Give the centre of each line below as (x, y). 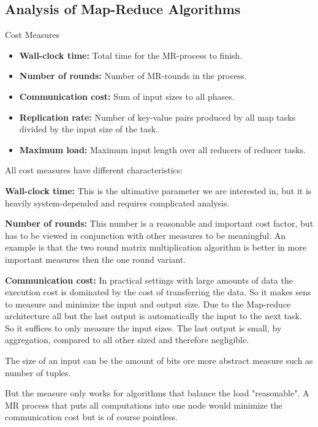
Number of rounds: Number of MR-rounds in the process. (133, 76)
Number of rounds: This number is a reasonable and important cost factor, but (159, 223)
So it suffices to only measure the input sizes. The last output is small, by (143, 327)
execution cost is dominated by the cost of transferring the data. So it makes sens (158, 292)
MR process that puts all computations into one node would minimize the (144, 405)
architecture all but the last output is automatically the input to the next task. (153, 316)
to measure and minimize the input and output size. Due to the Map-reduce (148, 304)
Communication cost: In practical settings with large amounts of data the (149, 280)
